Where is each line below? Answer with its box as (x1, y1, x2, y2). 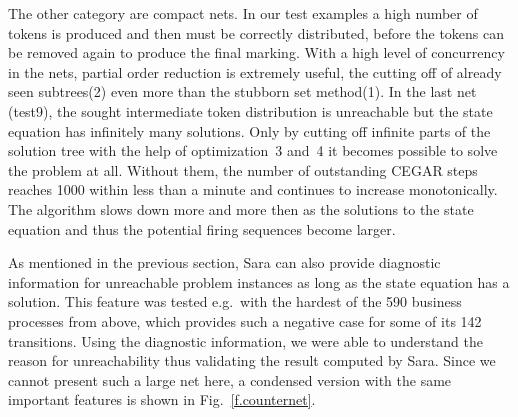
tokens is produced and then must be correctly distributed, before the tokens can (8, 22, 505, 43)
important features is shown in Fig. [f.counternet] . (8, 389, 316, 410)
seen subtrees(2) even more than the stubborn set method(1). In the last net (8, 81, 477, 102)
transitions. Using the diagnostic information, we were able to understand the (8, 330, 484, 351)
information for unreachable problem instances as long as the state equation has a (8, 271, 510, 292)
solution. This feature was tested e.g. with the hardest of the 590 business (8, 291, 462, 312)
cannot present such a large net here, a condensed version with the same (8, 369, 452, 390)
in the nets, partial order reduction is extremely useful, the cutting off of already (8, 61, 502, 82)
